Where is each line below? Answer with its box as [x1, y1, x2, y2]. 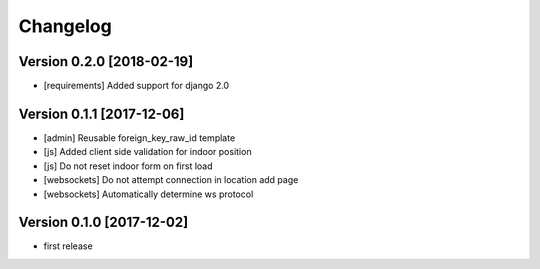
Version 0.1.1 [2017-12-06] [18, 105, 185, 122]
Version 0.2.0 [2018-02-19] [18, 53, 194, 70]
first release [43, 240, 94, 252]
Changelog [18, 15, 112, 37]
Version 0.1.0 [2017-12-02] [18, 214, 189, 231]
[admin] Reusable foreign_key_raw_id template [43, 131, 236, 144]
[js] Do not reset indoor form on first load [43, 160, 214, 172]
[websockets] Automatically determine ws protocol [43, 188, 254, 200]
